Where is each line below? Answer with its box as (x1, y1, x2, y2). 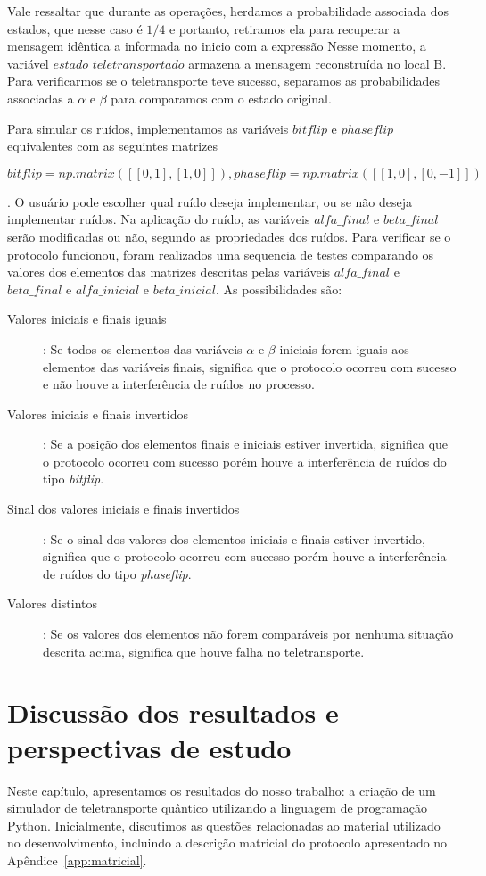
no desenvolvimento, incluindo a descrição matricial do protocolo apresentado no (7, 833, 448, 852)
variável (7, 54, 49, 72)
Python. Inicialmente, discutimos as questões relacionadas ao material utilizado (7, 815, 441, 834)
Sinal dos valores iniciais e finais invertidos (7, 500, 240, 518)
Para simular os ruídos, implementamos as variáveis (7, 119, 289, 137)
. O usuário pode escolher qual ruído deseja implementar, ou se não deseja (7, 192, 412, 211)
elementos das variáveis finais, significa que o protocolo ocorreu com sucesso (43, 357, 457, 376)
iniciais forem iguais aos (279, 339, 409, 358)
